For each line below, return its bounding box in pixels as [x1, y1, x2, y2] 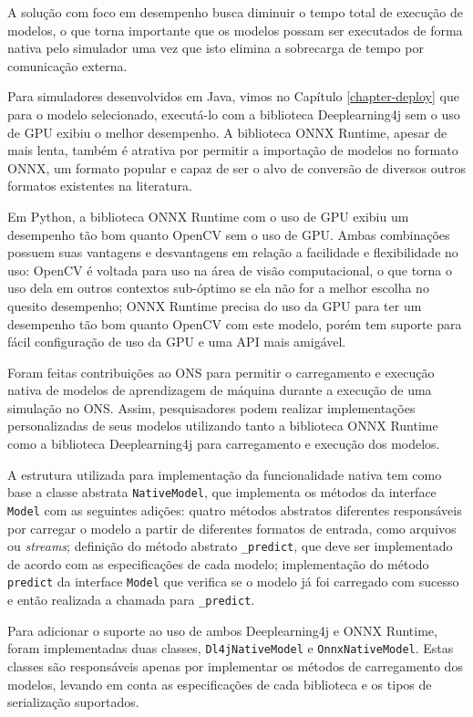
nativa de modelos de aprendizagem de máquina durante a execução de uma [7, 380, 432, 400]
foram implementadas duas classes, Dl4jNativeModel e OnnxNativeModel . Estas [7, 639, 454, 658]
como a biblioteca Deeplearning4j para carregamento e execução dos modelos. [7, 434, 440, 453]
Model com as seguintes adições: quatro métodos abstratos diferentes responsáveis [7, 500, 462, 519]
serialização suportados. [7, 692, 139, 712]
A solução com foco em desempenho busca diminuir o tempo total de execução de [7, 3, 463, 21]
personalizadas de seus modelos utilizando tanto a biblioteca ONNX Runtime [7, 416, 438, 435]
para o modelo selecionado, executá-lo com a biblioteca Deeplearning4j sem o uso [7, 104, 460, 123]
